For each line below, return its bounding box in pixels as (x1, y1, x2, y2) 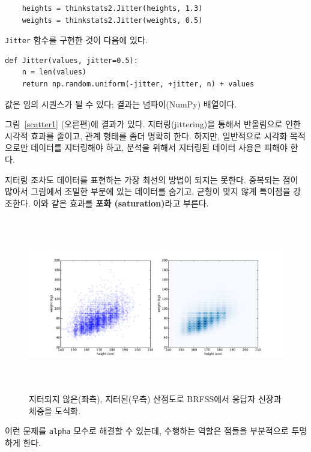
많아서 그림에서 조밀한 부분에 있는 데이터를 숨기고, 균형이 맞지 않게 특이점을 (5, 185, 291, 197)
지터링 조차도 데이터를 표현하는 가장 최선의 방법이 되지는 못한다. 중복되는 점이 (5, 173, 298, 185)
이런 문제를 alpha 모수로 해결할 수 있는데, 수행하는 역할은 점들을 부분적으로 (5, 424, 289, 437)
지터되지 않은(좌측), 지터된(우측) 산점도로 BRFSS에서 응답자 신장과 (29, 392, 282, 405)
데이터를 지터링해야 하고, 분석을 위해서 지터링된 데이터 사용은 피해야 (31, 141, 288, 154)
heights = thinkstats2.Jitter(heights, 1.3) (22, 4, 203, 13)
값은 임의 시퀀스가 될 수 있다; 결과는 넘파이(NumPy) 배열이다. (5, 97, 237, 110)
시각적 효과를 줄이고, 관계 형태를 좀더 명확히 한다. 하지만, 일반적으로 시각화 (5, 129, 288, 142)
